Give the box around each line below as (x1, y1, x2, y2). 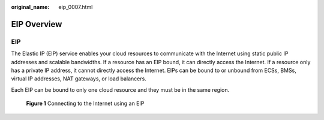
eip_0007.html (58, 4, 93, 10)
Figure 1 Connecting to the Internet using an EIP (26, 100, 145, 107)
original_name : (11, 4, 50, 10)
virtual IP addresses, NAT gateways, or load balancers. (11, 75, 146, 82)
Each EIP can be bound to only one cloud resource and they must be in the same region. (11, 86, 230, 93)
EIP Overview (11, 19, 62, 29)
